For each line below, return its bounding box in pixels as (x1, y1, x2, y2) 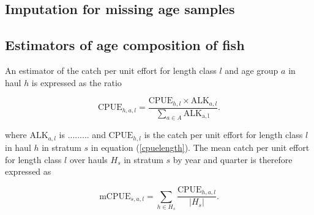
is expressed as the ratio (31, 76, 122, 89)
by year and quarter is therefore (173, 153, 293, 166)
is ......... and (59, 128, 106, 141)
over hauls (69, 153, 108, 166)
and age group (225, 64, 278, 76)
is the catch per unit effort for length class (144, 128, 303, 141)
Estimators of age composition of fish (5, 35, 245, 54)
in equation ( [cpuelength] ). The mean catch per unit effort (91, 140, 310, 153)
